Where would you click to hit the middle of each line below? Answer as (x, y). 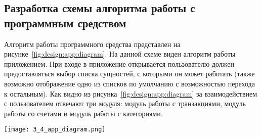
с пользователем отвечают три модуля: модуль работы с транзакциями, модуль (125, 103)
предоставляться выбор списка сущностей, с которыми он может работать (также (129, 74)
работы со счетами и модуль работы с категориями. (83, 113)
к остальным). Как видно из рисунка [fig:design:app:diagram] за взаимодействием (131, 93)
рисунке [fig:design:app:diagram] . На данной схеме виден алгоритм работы (120, 54)
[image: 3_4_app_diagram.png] (55, 130)
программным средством (65, 22)
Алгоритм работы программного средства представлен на (92, 44)
